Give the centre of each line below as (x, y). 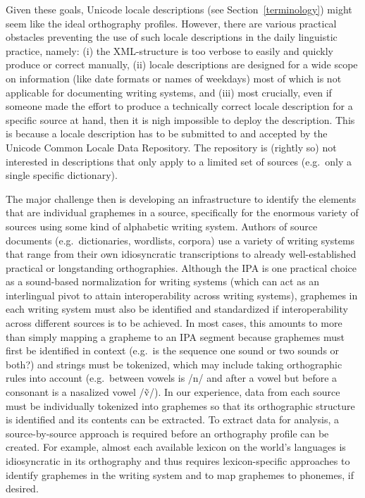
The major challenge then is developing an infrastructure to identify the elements (181, 198)
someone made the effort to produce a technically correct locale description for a (179, 106)
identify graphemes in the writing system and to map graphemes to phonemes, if (180, 474)
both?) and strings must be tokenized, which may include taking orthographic (174, 364)
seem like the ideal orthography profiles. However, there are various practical (171, 23)
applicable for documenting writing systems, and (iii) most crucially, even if (169, 92)
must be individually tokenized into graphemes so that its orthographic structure (180, 405)
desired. (22, 488)
